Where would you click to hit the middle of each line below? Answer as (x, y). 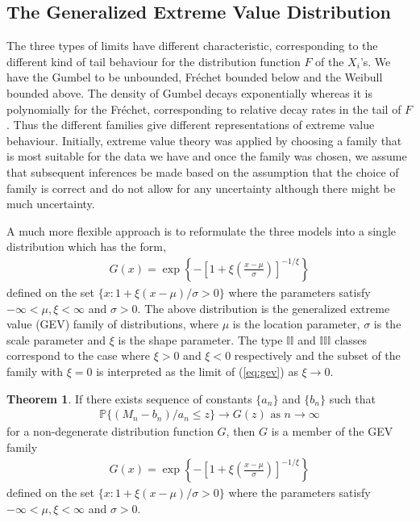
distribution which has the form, (86, 246)
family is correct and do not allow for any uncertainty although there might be (201, 188)
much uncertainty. (51, 204)
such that (352, 398)
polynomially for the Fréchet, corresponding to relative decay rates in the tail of (204, 109)
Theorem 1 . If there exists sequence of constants (129, 398)
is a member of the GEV (332, 431)
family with (35, 371)
